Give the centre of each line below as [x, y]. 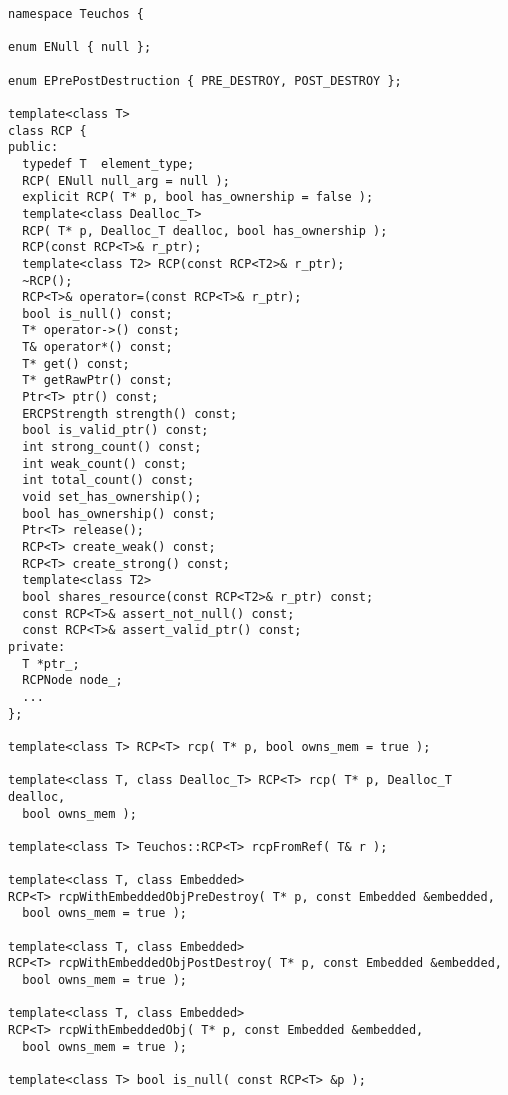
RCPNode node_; [72, 680]
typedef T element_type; [108, 163]
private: [37, 646]
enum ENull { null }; [80, 47]
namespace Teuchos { [76, 14]
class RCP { [47, 130]
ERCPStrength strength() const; [130, 413]
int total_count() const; [108, 480]
